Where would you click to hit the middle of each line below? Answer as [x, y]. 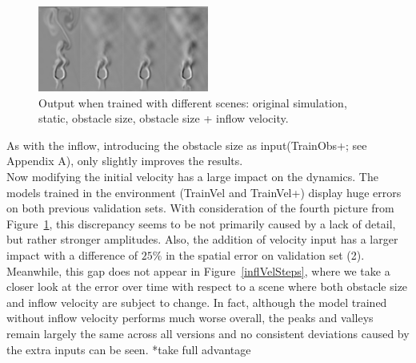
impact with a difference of [72, 254]
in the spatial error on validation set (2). [265, 254]
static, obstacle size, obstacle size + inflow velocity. [164, 118]
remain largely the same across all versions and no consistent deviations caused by [208, 333]
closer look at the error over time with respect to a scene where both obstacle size [207, 286]
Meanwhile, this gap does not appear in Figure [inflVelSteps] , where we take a [198, 270]
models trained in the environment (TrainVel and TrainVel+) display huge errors [204, 192]
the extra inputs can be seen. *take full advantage [129, 349]
